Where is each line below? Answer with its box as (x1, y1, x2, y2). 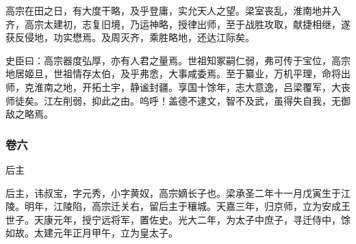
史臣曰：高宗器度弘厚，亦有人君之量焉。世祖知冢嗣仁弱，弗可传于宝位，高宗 (5, 53, 351, 67)
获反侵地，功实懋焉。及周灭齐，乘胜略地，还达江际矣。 (5, 30, 255, 44)
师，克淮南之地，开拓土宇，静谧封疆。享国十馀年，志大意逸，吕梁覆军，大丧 (5, 79, 351, 94)
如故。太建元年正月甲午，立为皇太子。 (5, 226, 178, 240)
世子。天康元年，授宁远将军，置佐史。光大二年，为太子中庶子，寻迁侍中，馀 (5, 212, 351, 226)
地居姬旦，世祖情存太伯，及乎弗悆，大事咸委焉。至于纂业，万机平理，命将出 (5, 66, 351, 81)
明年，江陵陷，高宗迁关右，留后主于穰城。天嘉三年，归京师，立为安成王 (24, 199, 351, 213)
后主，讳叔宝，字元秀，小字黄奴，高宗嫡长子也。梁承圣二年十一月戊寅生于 (5, 185, 341, 200)
